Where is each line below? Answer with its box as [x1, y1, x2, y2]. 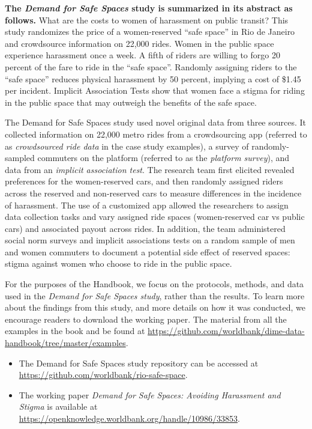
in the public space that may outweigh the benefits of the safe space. [5, 96, 257, 108]
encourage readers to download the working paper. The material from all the [5, 312, 287, 325]
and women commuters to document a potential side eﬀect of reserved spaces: [5, 245, 290, 258]
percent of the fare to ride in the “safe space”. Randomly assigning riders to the [5, 60, 297, 73]
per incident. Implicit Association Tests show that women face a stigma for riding [5, 84, 305, 97]
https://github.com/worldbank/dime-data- [148, 324, 305, 337]
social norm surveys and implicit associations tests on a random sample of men [5, 234, 295, 246]
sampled [5, 151, 35, 164]
